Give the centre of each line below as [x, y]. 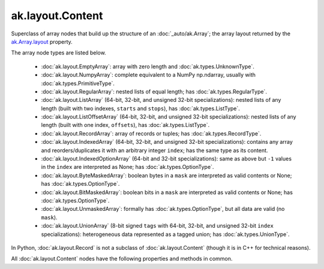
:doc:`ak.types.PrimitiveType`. [78, 83]
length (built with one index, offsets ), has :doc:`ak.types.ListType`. [125, 125]
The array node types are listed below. [58, 53]
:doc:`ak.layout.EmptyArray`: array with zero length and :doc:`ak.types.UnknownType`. [148, 67]
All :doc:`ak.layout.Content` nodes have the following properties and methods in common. [122, 259]
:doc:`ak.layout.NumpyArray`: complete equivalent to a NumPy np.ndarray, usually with [148, 75]
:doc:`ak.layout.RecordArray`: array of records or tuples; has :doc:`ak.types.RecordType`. [151, 133]
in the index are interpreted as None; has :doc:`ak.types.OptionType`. [127, 167]
